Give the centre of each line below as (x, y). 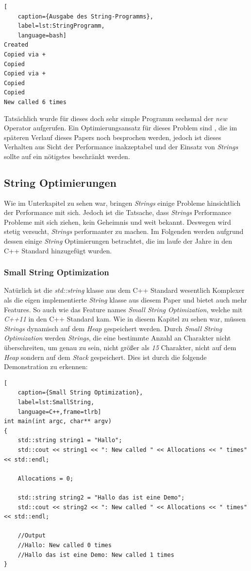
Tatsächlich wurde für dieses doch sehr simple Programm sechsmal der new (116, 118)
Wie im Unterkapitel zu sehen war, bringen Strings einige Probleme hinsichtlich (122, 203)
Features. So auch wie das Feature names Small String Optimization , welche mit (123, 309)
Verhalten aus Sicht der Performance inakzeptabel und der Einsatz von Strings (121, 147)
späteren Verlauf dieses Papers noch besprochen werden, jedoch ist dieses (113, 137)
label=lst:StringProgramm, (61, 26)
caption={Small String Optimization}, (80, 393)
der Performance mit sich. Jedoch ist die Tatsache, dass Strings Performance (118, 212)
